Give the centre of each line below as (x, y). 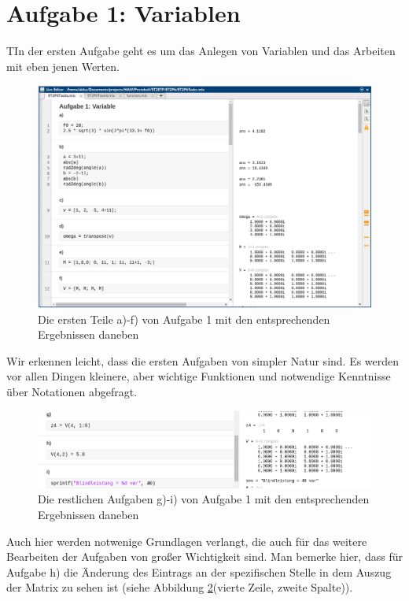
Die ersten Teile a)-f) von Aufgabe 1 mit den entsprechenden (184, 319)
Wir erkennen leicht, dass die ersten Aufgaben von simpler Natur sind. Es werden (203, 360)
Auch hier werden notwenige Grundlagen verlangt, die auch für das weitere (187, 541)
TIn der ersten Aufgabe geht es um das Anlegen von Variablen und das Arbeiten (201, 51)
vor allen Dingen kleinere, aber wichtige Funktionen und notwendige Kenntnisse (199, 376)
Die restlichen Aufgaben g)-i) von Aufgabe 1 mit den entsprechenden (204, 499)
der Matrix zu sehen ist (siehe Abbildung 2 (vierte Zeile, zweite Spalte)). (180, 587)
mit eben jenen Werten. (63, 66)
